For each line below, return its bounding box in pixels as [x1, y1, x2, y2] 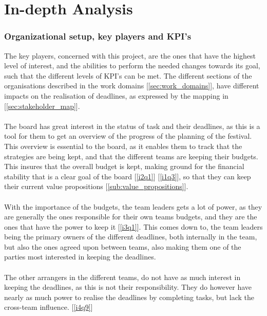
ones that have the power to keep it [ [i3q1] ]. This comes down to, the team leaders [4, 221, 263, 232]
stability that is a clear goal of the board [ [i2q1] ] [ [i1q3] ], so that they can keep [4, 171, 251, 181]
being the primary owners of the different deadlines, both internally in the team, [4, 231, 257, 242]
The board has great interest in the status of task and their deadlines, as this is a [4, 120, 260, 131]
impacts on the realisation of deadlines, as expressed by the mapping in [4, 90, 228, 101]
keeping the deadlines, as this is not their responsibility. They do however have [4, 282, 252, 292]
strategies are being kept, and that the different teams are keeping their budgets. [4, 151, 258, 161]
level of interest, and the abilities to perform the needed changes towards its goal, [4, 60, 260, 71]
